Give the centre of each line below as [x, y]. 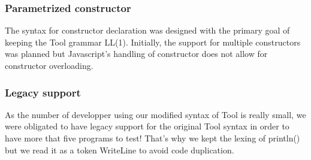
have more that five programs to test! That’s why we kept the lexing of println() [153, 138]
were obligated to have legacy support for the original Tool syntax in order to [147, 126]
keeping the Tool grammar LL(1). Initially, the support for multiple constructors [153, 42]
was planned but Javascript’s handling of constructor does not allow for [136, 54]
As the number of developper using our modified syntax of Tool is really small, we [155, 114]
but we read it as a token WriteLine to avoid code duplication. [120, 150]
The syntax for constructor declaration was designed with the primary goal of [147, 30]
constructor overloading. [49, 65]
